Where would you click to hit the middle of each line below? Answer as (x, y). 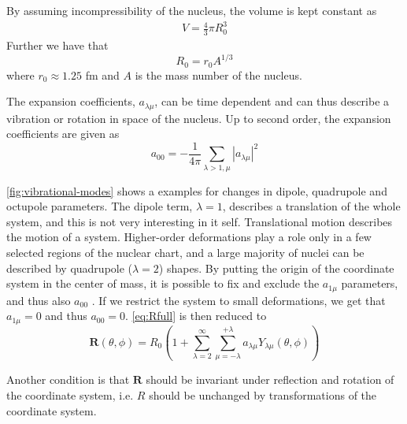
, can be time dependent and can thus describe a (272, 101)
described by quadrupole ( (70, 268)
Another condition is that (68, 379)
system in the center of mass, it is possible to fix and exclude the (163, 283)
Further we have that (57, 45)
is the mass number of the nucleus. (218, 74)
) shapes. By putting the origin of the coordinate (276, 268)
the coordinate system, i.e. (70, 394)
